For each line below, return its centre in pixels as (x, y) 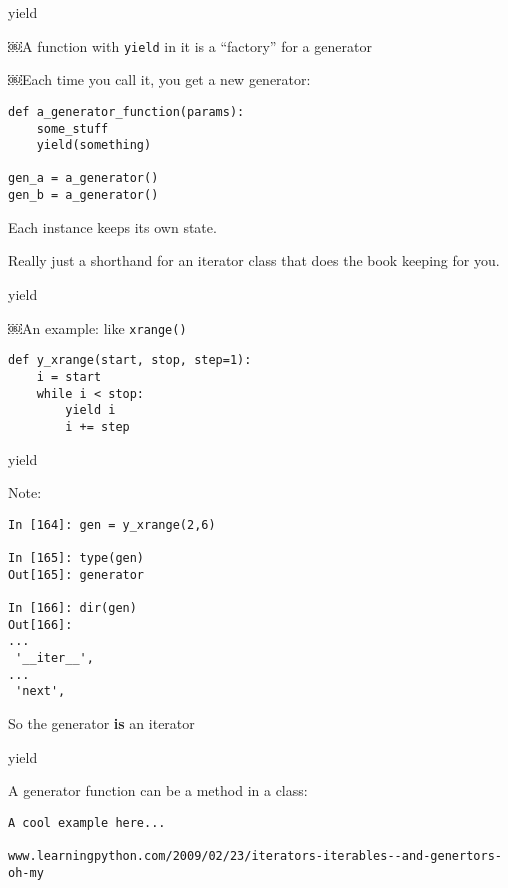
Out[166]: (40, 624)
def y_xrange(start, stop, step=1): (130, 360)
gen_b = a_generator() (83, 195)
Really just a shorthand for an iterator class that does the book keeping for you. (254, 260)
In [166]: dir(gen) (72, 607)
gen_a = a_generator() (83, 178)
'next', (40, 691)
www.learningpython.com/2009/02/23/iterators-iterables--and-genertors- (255, 856)
